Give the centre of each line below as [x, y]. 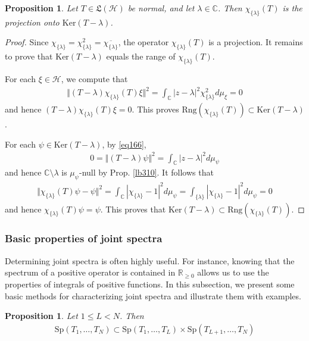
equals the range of [141, 56]
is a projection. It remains [256, 42]
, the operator [143, 42]
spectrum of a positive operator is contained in [90, 272]
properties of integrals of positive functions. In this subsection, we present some [150, 284]
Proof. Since [27, 42]
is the [292, 8]
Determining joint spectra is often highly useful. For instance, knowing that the [150, 260]
